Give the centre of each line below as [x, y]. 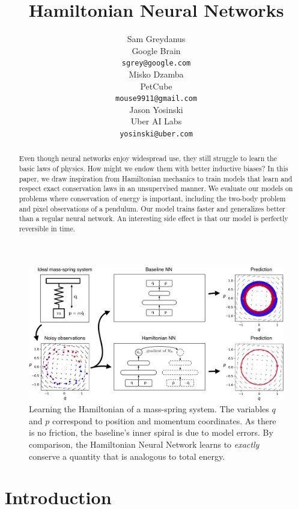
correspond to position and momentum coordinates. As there [164, 420]
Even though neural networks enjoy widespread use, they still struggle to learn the [148, 158]
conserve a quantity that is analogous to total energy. [127, 456]
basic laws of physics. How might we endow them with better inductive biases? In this [154, 169]
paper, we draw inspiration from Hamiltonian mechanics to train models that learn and [156, 178]
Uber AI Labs [156, 121]
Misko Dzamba [156, 74]
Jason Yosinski [156, 109]
